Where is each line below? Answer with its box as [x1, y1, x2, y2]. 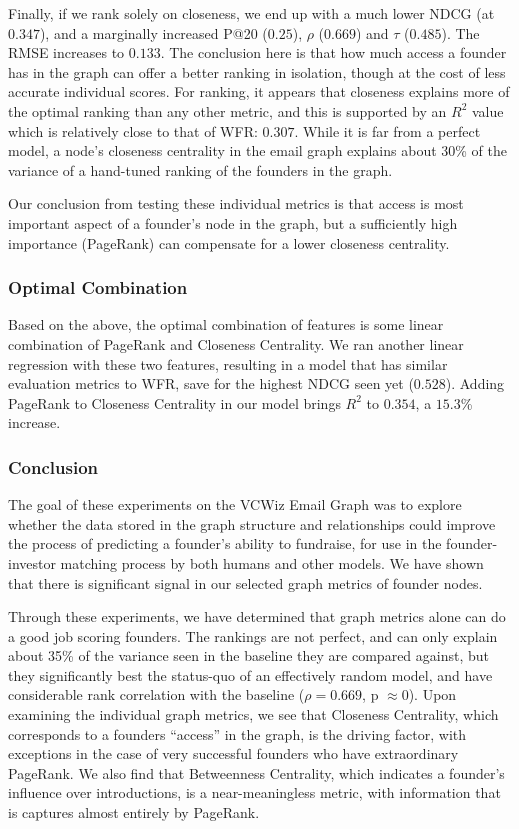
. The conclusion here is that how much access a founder [160, 42, 507, 63]
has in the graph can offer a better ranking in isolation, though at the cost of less [8, 61, 506, 82]
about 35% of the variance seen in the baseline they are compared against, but [8, 645, 489, 666]
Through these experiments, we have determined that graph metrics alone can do [8, 606, 506, 627]
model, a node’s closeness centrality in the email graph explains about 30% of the [8, 140, 507, 161]
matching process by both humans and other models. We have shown [60, 552, 484, 573]
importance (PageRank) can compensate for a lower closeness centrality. [8, 232, 450, 253]
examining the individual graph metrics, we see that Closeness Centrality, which [8, 704, 499, 725]
